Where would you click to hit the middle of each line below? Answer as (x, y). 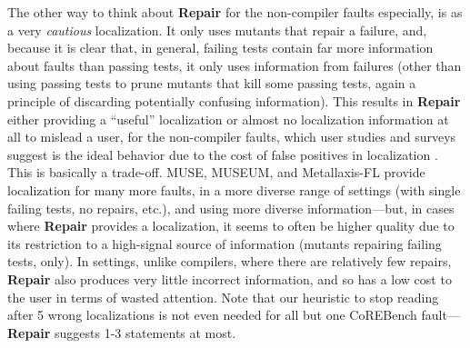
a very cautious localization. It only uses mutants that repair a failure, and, (217, 30)
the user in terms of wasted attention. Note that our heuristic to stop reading (223, 297)
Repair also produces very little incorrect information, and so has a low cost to (230, 278)
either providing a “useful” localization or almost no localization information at (228, 119)
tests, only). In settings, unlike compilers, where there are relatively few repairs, (230, 261)
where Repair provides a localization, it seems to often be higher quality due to (231, 226)
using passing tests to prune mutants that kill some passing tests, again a (212, 83)
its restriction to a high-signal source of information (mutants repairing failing (225, 243)
